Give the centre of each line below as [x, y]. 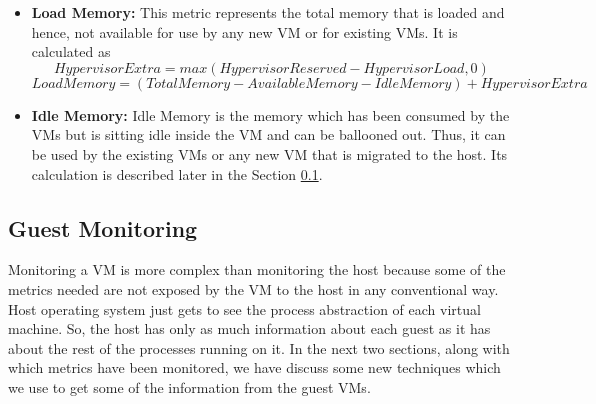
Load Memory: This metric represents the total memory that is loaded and [268, 12]
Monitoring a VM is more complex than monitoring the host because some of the [257, 269]
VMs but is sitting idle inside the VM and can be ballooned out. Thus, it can [268, 134]
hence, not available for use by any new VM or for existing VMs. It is [244, 31]
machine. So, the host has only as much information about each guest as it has [249, 328]
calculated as [71, 51]
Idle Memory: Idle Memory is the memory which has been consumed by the [270, 114]
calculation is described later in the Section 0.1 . [177, 173]
